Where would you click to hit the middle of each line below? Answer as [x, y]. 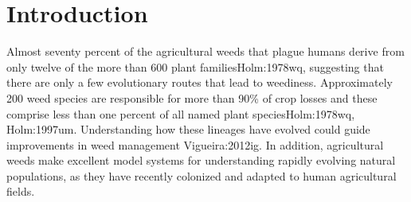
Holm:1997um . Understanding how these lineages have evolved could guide [188, 129]
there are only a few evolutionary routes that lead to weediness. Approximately [200, 82]
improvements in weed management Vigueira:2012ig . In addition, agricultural [195, 144]
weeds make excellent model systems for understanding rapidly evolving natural [201, 160]
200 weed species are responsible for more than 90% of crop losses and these [192, 97]
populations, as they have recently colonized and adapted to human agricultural [202, 175]
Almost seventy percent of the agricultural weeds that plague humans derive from [205, 51]
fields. [21, 191]
